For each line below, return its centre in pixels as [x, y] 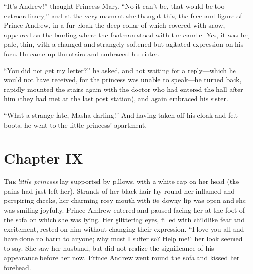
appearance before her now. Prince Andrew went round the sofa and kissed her [122, 257]
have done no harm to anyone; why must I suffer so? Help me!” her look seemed [123, 238]
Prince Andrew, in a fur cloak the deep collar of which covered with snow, [115, 25]
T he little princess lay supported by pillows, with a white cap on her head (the [122, 181]
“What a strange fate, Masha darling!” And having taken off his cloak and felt [121, 115]
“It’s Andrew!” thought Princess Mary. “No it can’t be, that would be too [114, 6]
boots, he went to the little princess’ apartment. [76, 124]
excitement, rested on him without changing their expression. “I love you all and [124, 229]
